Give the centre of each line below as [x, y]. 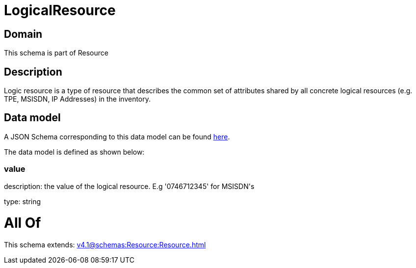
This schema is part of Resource [56, 53]
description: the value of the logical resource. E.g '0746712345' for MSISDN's [129, 186]
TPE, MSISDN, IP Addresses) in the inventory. [78, 99]
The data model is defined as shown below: [74, 152]
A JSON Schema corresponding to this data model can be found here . [117, 136]
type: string [23, 201]
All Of [23, 223]
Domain [23, 34]
